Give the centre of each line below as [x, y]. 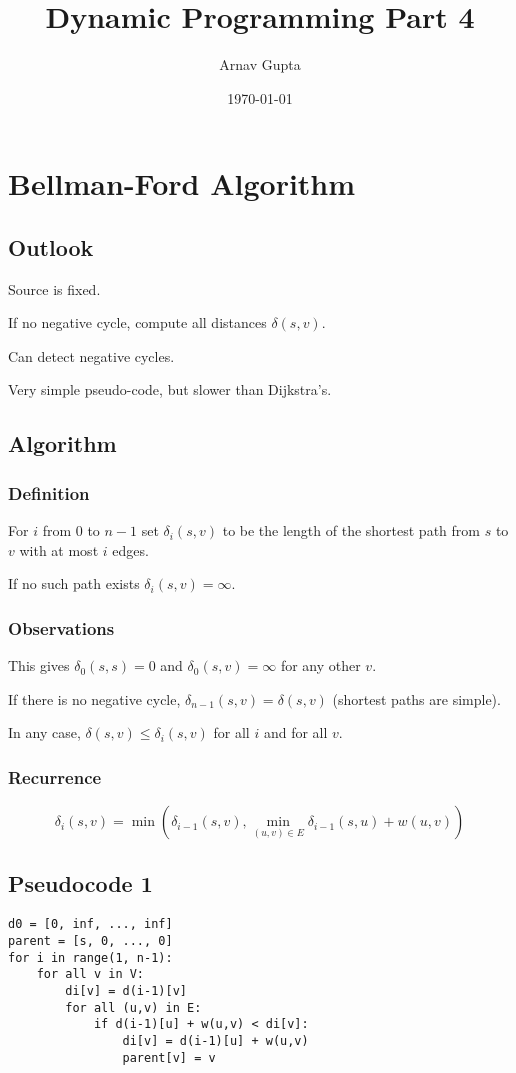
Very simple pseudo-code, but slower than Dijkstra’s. [170, 389]
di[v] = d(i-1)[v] [126, 990]
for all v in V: [90, 974]
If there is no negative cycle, [94, 698]
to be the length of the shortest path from [351, 530]
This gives [39, 665]
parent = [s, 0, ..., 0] [90, 940]
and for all [295, 732]
